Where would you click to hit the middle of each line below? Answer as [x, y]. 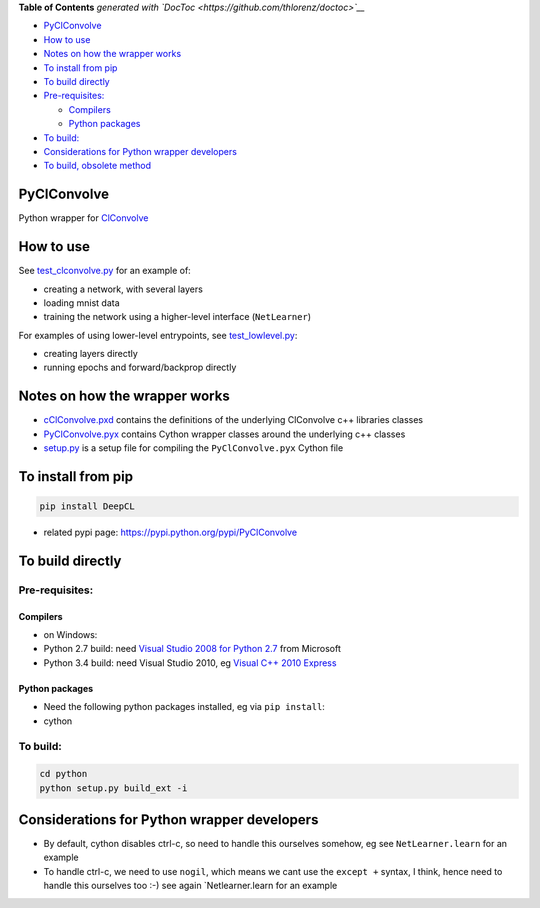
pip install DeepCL [87, 506]
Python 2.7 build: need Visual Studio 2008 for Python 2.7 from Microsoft [192, 649]
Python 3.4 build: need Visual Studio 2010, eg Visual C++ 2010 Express [190, 662]
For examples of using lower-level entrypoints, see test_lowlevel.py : [158, 335]
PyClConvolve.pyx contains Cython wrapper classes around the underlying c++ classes [224, 434]
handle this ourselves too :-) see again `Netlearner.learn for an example [190, 886]
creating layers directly [91, 354]
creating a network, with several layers [123, 289]
